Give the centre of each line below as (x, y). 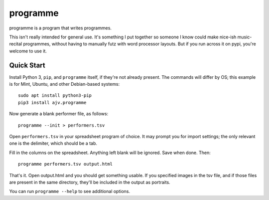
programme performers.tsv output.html (66, 164)
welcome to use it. (28, 51)
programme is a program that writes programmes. (61, 28)
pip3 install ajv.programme (52, 102)
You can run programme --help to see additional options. (70, 192)
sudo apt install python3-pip (55, 96)
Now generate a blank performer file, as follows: (59, 114)
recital (16, 44)
